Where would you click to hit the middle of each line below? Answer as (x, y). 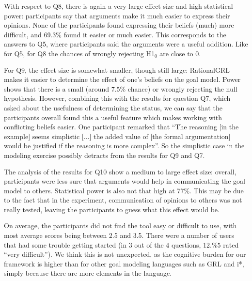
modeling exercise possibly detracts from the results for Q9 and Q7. (104, 155)
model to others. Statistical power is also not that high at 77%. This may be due (124, 190)
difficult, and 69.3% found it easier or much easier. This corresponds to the (115, 34)
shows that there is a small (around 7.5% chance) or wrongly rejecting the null (121, 88)
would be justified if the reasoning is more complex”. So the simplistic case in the (124, 146)
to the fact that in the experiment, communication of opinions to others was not (123, 200)
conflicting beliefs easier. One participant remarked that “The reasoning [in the (121, 127)
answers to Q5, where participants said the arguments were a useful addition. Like (126, 44)
